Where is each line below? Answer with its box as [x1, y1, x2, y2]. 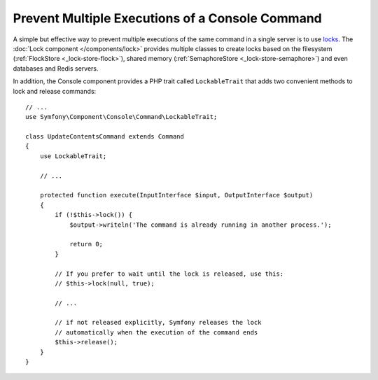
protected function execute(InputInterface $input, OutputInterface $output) [39, 191, 314, 199]
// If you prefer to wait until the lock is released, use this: [55, 269, 284, 278]
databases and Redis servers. [13, 64, 99, 73]
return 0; [69, 240, 104, 248]
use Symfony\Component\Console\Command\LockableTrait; [25, 113, 218, 121]
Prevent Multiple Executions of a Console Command [13, 10, 322, 26]
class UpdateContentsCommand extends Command [25, 133, 185, 141]
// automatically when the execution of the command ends [55, 328, 258, 336]
